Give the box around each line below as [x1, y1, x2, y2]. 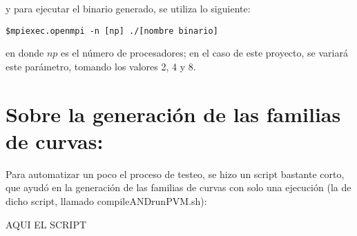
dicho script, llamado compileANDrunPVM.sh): [6, 193, 207, 208]
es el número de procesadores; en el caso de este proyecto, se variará [61, 46, 348, 60]
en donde [6, 46, 44, 60]
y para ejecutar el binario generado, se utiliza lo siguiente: [6, 1, 251, 15]
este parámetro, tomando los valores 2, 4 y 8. [6, 59, 196, 73]
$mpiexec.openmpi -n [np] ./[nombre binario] [6, 26, 218, 36]
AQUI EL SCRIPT [6, 217, 87, 231]
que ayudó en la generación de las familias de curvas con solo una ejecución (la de [6, 180, 351, 195]
